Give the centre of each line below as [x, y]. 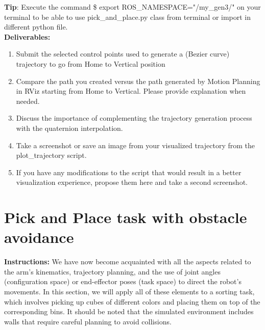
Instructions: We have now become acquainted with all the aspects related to [128, 262]
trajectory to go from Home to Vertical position [91, 63]
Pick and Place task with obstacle [126, 217]
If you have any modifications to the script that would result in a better [129, 172]
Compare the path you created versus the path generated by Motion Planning [138, 81]
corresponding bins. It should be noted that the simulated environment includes [129, 311]
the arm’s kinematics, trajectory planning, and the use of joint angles [112, 271]
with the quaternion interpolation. [69, 128]
